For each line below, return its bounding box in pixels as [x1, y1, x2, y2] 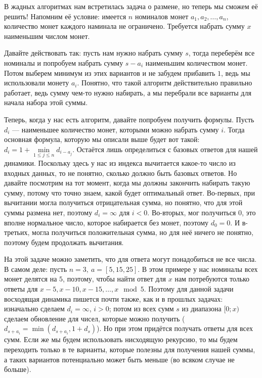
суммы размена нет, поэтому [4, 207, 93, 217]
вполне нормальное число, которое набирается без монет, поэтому [4, 217, 209, 227]
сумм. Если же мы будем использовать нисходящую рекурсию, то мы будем [4, 334, 238, 345]
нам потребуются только [174, 273, 250, 284]
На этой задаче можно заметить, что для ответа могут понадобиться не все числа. [4, 254, 257, 264]
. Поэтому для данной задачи [144, 283, 234, 294]
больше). [4, 364, 31, 374]
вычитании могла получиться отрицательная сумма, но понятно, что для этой [4, 197, 243, 208]
